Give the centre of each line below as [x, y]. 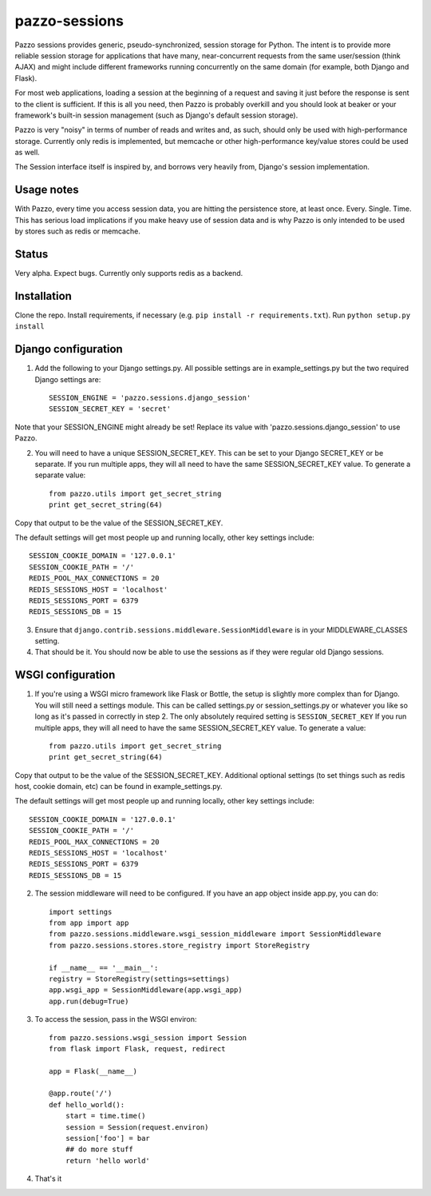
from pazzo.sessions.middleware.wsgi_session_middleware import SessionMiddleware [215, 934]
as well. [27, 153]
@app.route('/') [81, 1094]
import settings [81, 912]
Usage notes [47, 190]
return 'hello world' [108, 1160]
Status [32, 254]
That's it [48, 1178]
